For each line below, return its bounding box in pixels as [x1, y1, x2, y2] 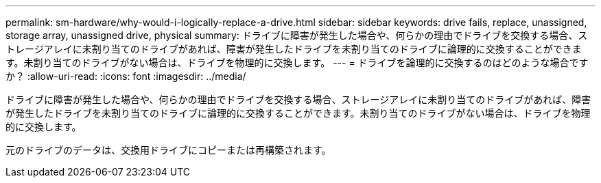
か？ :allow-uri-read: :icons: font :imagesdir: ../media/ [5, 70, 246, 82]
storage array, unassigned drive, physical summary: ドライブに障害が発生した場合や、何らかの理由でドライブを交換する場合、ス [5, 29, 588, 41]
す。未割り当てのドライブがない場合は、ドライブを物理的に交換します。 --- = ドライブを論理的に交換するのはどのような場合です [5, 57, 589, 68]
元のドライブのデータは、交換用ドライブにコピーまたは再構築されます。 [5, 144, 331, 156]
